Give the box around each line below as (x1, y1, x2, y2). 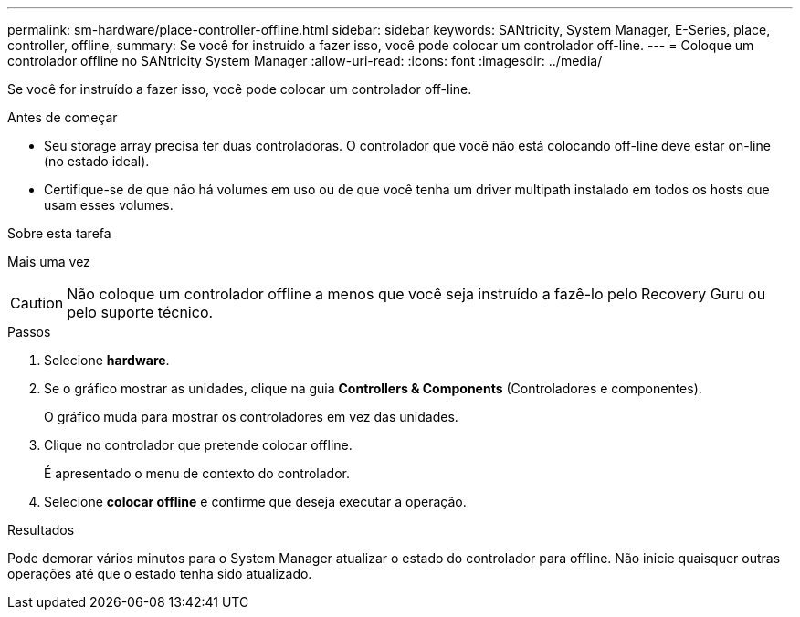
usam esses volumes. (44, 197, 174, 213)
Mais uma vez (7, 254, 90, 269)
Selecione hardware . (44, 352, 170, 368)
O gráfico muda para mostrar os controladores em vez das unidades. (44, 409, 458, 424)
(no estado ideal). (44, 153, 150, 169)
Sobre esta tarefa (7, 225, 111, 241)
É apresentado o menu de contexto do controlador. (44, 465, 351, 481)
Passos (7, 324, 51, 340)
